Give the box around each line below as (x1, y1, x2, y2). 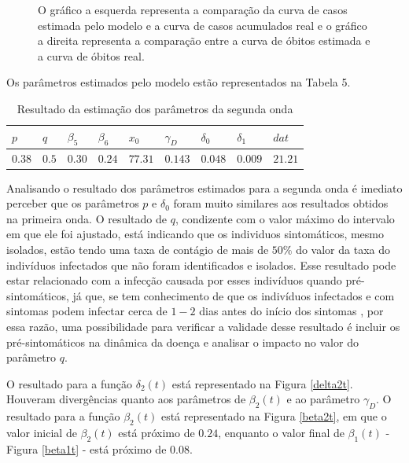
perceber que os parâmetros (6, 195, 139, 211)
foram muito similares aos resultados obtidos (173, 195, 389, 211)
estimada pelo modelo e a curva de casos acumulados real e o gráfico (38, 17, 367, 33)
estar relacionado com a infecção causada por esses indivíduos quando (6, 272, 342, 288)
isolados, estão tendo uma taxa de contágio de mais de (6, 241, 269, 258)
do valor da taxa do (296, 241, 390, 258)
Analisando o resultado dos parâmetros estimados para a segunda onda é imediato (6, 179, 403, 196)
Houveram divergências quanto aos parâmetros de (6, 391, 246, 407)
